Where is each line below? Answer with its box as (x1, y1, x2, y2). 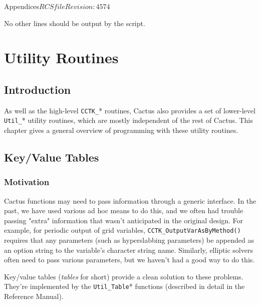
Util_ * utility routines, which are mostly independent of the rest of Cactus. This (4, 115, 253, 125)
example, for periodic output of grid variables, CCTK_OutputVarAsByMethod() (4, 225, 241, 235)
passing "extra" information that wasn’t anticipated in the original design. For (4, 215, 243, 225)
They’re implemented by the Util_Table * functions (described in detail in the (4, 281, 245, 291)
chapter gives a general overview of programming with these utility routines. (4, 125, 238, 135)
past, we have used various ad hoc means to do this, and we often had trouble (4, 205, 243, 216)
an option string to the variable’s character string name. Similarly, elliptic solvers (4, 244, 253, 255)
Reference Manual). (4, 291, 64, 301)
